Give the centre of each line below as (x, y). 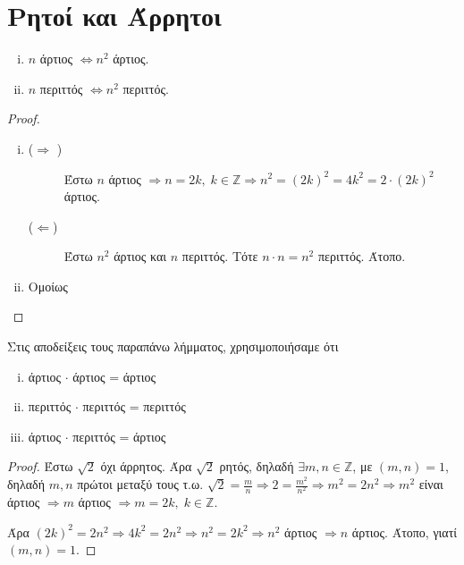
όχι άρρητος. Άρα (146, 466)
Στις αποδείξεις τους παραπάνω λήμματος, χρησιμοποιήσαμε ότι (173, 346)
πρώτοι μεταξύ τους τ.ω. (140, 484)
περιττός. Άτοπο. (362, 256)
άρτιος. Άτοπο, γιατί (405, 531)
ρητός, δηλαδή (257, 466)
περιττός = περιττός (134, 406)
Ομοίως (48, 286)
